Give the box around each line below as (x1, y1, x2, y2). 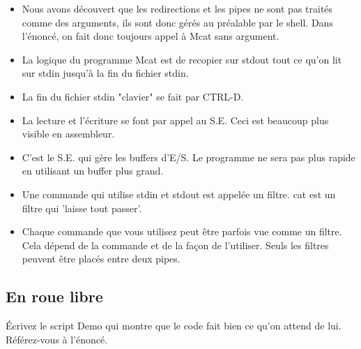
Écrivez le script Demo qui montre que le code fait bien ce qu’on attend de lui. (6, 318, 341, 333)
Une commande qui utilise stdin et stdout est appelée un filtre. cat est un (22, 186, 336, 201)
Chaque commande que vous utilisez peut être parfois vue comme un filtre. (22, 224, 342, 239)
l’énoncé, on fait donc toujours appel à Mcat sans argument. (22, 29, 279, 43)
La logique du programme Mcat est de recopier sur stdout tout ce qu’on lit (22, 52, 342, 66)
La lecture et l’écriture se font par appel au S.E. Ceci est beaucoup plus (22, 112, 329, 127)
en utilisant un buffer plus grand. (22, 163, 164, 178)
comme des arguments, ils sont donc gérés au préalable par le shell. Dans (22, 15, 333, 29)
